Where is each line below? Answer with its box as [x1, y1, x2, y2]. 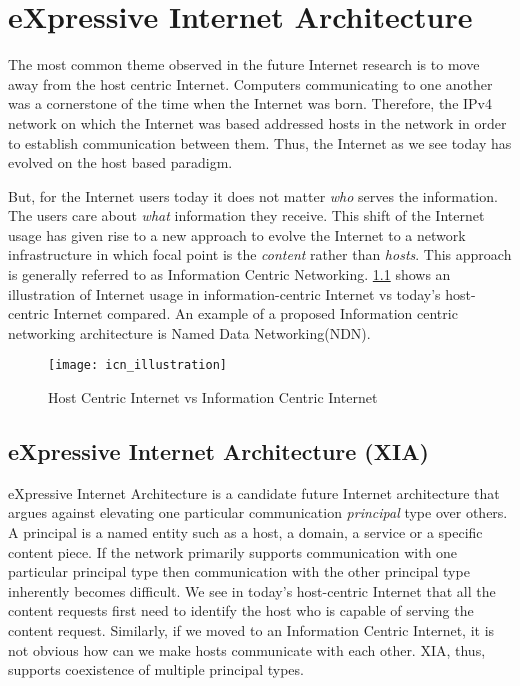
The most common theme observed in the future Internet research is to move [8, 54, 480, 75]
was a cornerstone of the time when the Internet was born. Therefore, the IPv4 [8, 93, 493, 114]
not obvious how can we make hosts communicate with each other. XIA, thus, [8, 639, 486, 660]
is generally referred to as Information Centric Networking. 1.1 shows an [8, 264, 451, 285]
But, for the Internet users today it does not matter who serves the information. [8, 185, 498, 206]
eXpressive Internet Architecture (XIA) [8, 436, 429, 467]
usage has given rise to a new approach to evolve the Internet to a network [8, 224, 466, 245]
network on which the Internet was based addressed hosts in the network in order [8, 112, 507, 133]
